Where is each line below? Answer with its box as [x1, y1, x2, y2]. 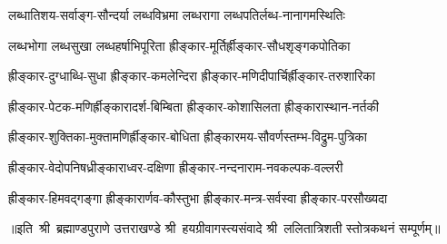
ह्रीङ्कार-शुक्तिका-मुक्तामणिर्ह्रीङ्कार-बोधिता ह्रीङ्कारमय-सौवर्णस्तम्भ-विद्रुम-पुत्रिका [8, 127, 367, 146]
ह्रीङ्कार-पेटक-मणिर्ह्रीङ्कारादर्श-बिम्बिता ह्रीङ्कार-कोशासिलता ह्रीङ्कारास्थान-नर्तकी [8, 96, 380, 115]
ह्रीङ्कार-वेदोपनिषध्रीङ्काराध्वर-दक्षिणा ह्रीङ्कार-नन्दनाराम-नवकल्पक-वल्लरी [8, 157, 343, 176]
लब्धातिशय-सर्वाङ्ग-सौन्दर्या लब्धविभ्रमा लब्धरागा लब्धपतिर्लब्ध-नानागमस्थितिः [8, 5, 345, 24]
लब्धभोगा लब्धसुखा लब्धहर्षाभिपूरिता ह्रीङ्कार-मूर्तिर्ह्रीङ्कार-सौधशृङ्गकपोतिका [8, 35, 351, 54]
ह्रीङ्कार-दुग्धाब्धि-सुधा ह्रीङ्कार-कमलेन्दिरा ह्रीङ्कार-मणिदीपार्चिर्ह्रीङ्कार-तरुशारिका [8, 66, 375, 85]
